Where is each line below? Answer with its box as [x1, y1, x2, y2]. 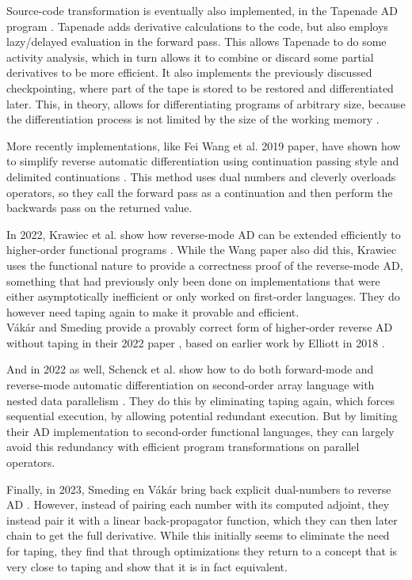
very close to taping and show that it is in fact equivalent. [6, 558, 288, 574]
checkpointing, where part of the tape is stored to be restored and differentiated [6, 79, 394, 96]
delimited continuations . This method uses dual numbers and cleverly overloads [6, 168, 396, 184]
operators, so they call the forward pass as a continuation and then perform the [6, 184, 393, 200]
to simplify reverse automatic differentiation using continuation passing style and [6, 153, 399, 169]
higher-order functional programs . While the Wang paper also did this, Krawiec [6, 241, 397, 258]
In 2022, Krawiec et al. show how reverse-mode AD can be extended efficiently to [6, 226, 401, 242]
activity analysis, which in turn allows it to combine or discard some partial [6, 48, 374, 65]
